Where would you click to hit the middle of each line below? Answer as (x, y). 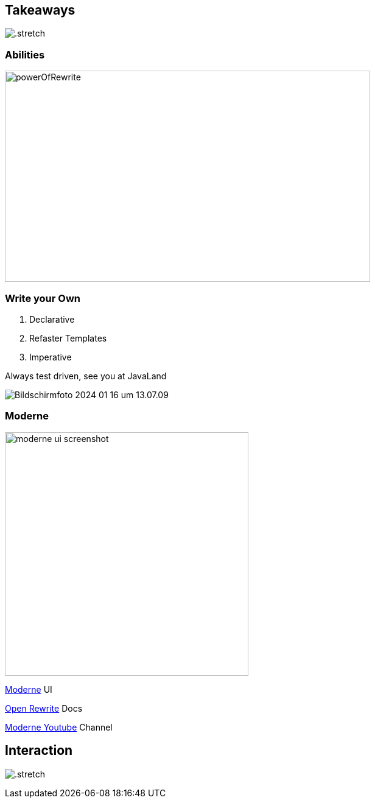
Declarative (52, 319)
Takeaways (40, 10)
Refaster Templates (68, 338)
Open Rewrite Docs (44, 708)
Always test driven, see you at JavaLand (86, 376)
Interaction (39, 751)
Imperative (51, 357)
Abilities (25, 54)
